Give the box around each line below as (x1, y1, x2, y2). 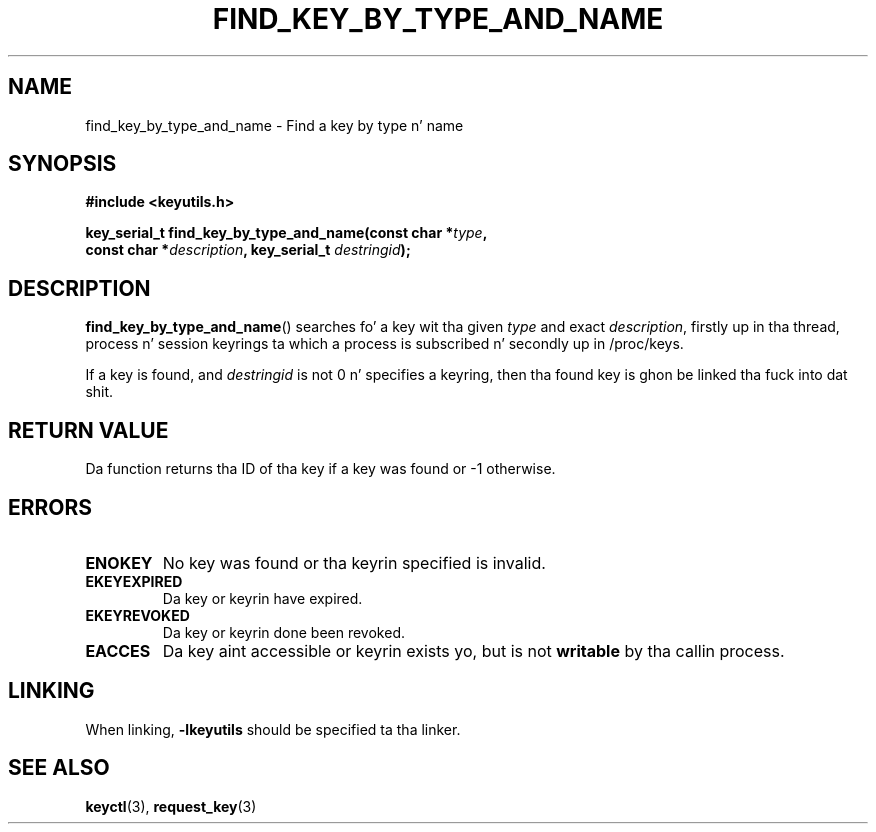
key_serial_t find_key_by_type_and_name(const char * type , (85, 224, 488, 242)
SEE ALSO (8, 755, 110, 781)
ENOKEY (85, 552, 153, 573)
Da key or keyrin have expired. (162, 589, 363, 607)
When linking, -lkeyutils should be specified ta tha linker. (85, 720, 461, 738)
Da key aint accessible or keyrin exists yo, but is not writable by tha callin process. (162, 640, 785, 661)
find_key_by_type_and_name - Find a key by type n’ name (85, 116, 464, 134)
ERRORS (8, 494, 93, 520)
